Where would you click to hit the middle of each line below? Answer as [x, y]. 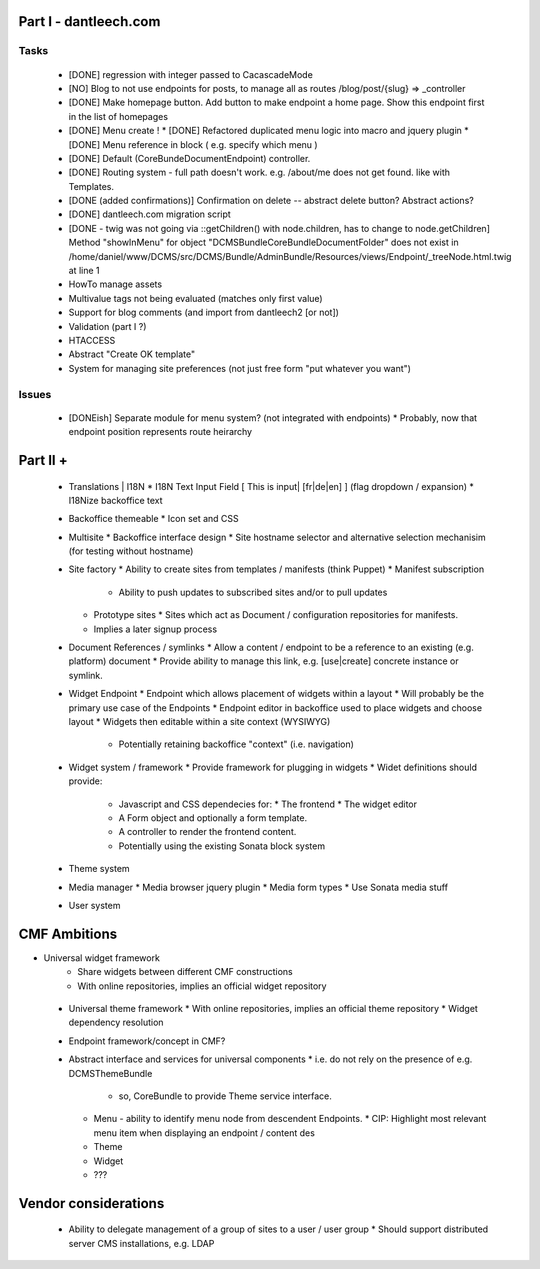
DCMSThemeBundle [110, 1073]
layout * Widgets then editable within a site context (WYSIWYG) [199, 721]
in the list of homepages [118, 116]
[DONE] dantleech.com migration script [150, 214]
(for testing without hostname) [131, 551]
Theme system [99, 869]
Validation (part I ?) [107, 326]
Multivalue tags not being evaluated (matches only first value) [196, 298]
